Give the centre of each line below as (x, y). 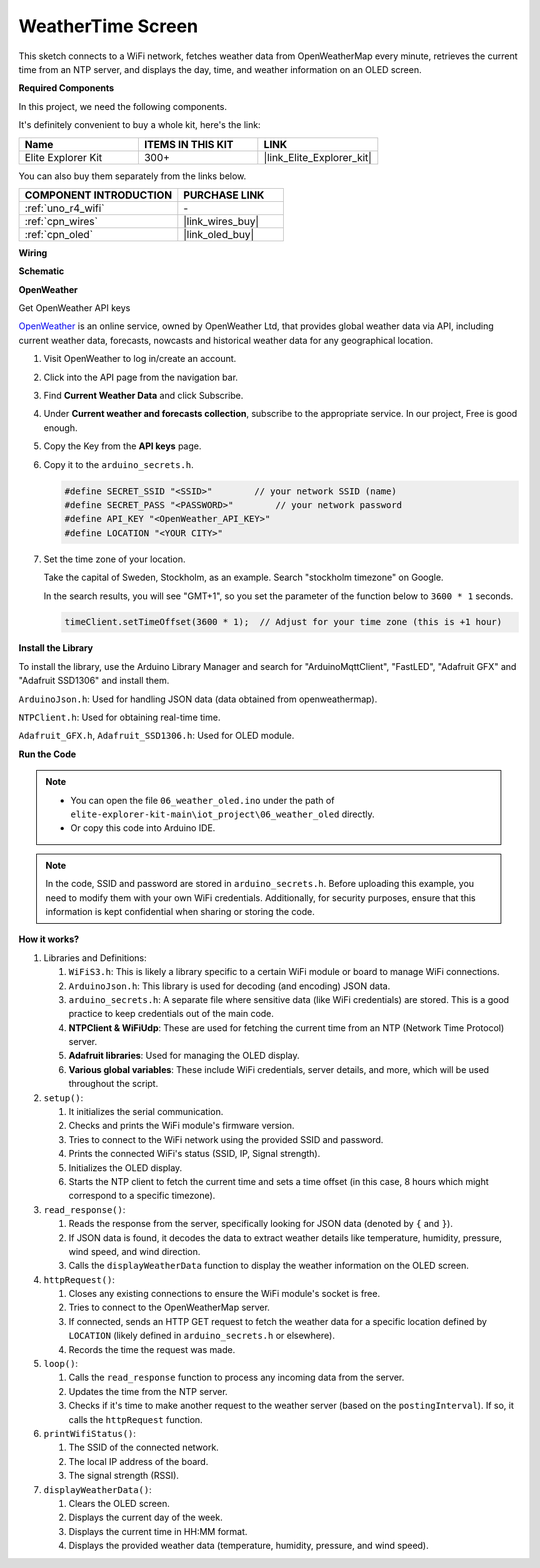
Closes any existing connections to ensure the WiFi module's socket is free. (224, 1294)
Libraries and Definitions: (95, 957)
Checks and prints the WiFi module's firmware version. (181, 1126)
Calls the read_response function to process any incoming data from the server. (236, 1377)
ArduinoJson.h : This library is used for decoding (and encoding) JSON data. (229, 986)
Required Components (66, 88)
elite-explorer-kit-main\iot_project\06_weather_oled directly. (222, 814)
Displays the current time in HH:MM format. (158, 1531)
